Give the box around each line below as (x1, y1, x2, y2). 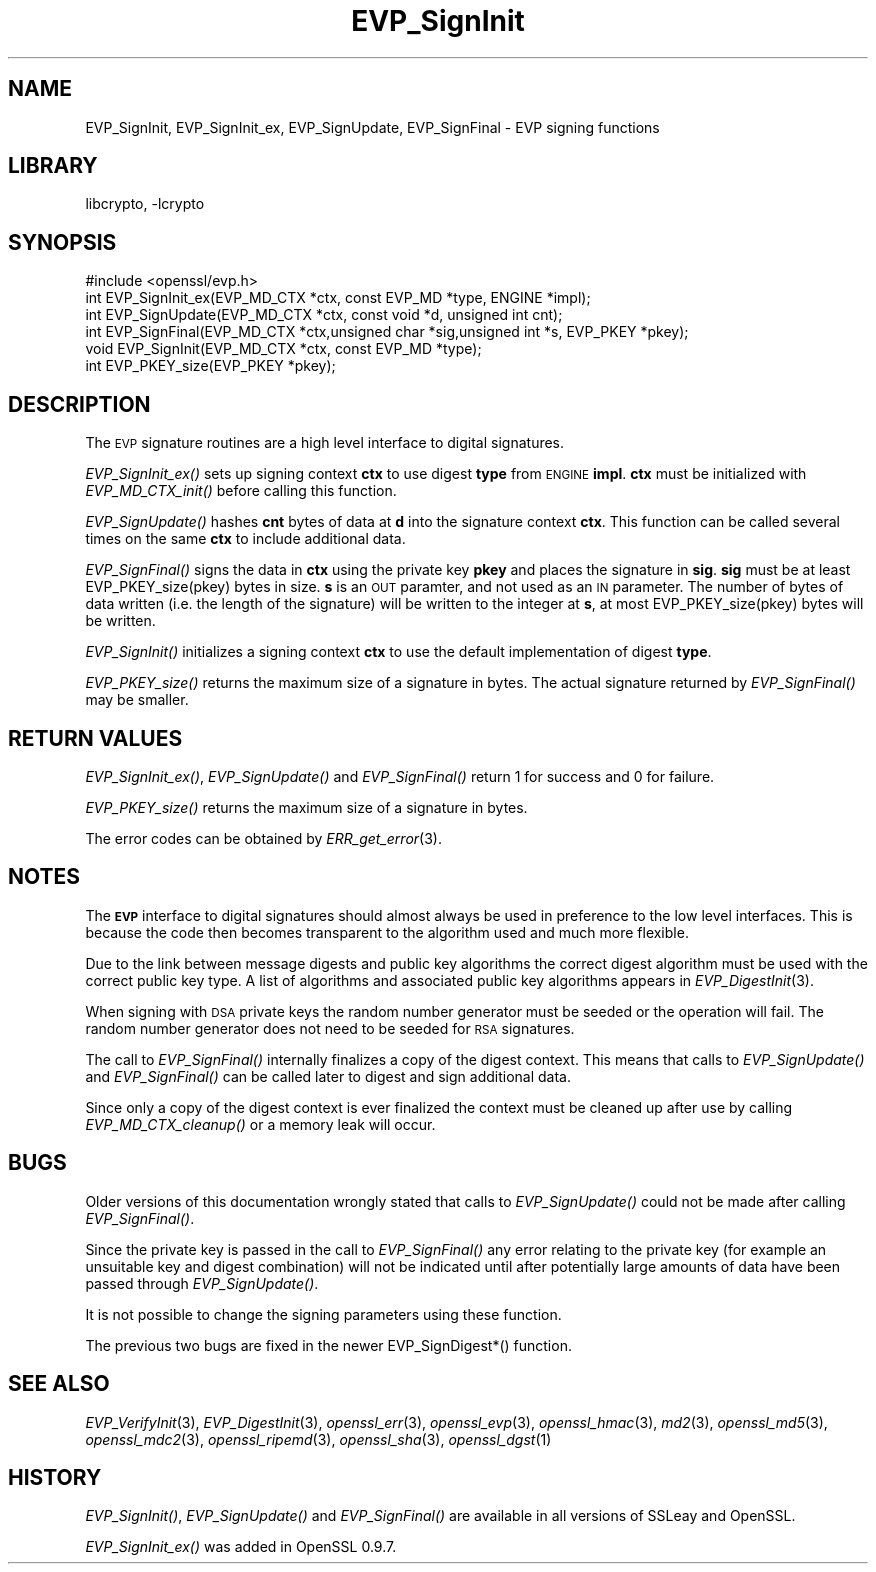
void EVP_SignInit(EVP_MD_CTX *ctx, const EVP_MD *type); (85, 340, 482, 358)
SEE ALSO (8, 1371, 110, 1397)
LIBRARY (8, 153, 98, 179)
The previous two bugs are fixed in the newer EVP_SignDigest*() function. (85, 1336, 572, 1354)
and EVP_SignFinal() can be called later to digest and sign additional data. (85, 1067, 571, 1085)
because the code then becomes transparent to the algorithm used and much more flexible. (85, 923, 689, 941)
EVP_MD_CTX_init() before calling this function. (85, 482, 397, 500)
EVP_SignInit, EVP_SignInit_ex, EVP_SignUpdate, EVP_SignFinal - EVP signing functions (85, 118, 660, 136)
